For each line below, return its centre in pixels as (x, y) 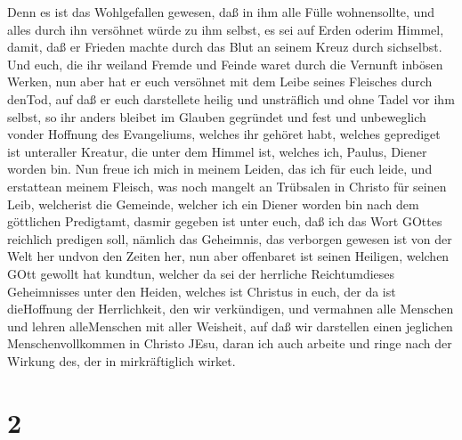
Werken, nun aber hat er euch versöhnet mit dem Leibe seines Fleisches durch (220, 81)
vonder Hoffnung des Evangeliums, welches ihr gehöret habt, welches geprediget (224, 134)
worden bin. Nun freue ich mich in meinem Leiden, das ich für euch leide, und (220, 169)
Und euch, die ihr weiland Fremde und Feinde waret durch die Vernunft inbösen (225, 64)
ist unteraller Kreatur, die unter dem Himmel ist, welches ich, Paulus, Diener (217, 151)
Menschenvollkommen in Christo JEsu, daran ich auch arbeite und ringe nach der (230, 343)
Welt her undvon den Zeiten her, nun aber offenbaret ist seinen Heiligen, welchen (228, 256)
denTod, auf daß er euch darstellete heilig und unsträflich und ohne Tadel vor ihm (231, 98)
